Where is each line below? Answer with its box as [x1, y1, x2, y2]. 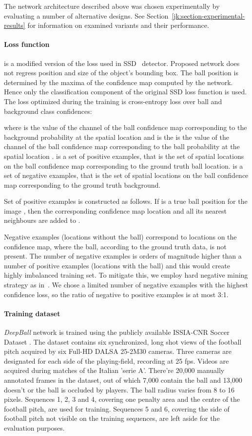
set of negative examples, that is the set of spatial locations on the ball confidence [4, 170, 249, 180]
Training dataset [4, 308, 60, 318]
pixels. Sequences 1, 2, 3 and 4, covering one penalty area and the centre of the [4, 394, 240, 404]
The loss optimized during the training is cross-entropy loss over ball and [4, 96, 222, 106]
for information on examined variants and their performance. [27, 20, 209, 30]
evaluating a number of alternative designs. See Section [4, 10, 169, 21]
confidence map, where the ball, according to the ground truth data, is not [4, 241, 227, 251]
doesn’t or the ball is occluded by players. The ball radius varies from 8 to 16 [4, 384, 235, 394]
